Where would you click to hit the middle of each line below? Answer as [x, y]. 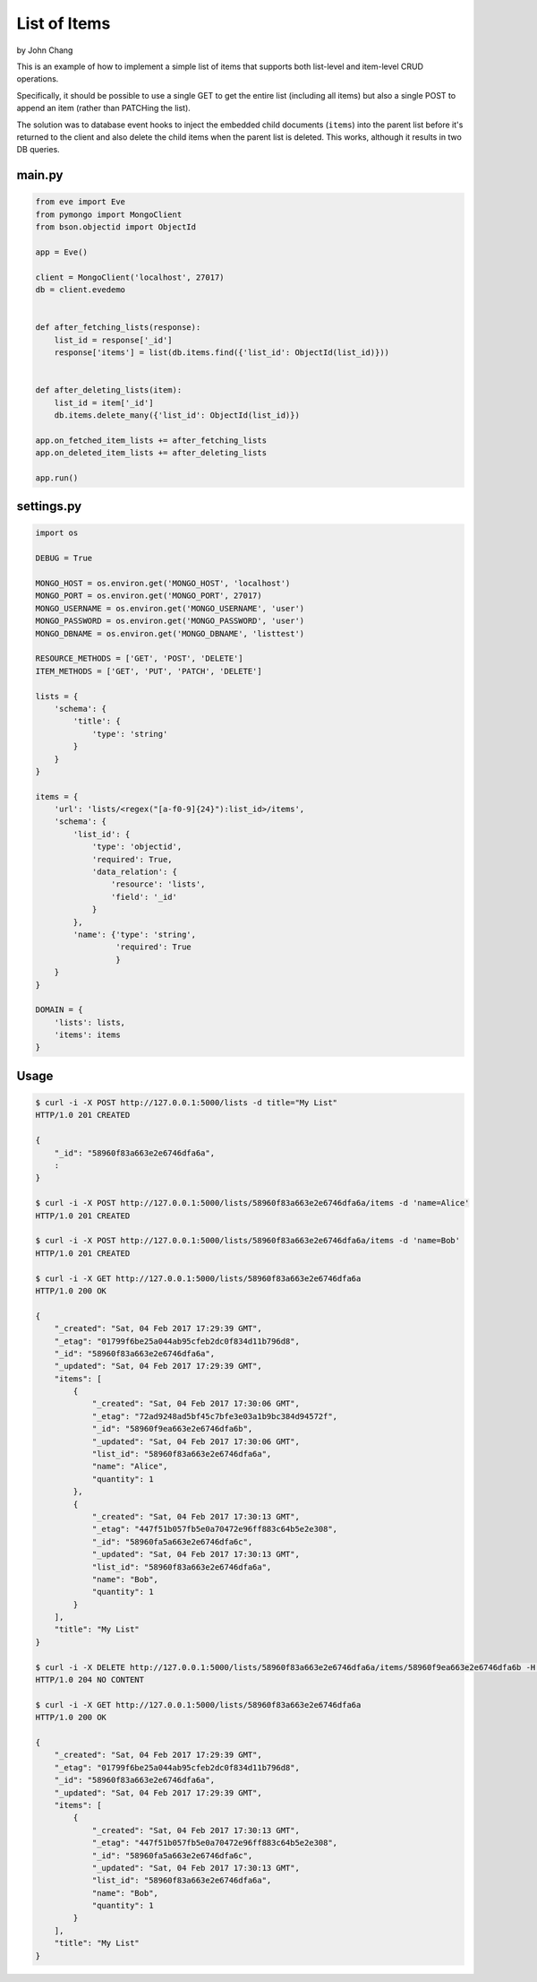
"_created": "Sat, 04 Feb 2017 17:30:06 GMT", [196, 1404]
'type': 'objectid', [137, 847]
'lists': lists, [89, 1022]
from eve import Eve [80, 202]
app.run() [57, 478]
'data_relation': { [135, 872]
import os [57, 533]
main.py [40, 175]
